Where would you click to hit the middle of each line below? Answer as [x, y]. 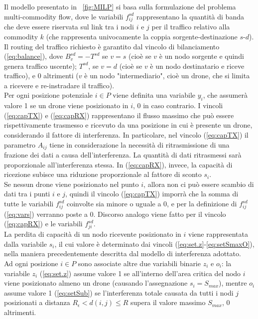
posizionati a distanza [37, 302]
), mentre [233, 283]
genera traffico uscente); [40, 66]
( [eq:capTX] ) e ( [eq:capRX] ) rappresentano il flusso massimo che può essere [119, 115]
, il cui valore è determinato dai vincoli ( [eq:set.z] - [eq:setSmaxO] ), [154, 243]
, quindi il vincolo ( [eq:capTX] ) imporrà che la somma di [152, 194]
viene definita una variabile [154, 95]
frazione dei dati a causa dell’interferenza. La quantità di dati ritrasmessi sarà [123, 155]
